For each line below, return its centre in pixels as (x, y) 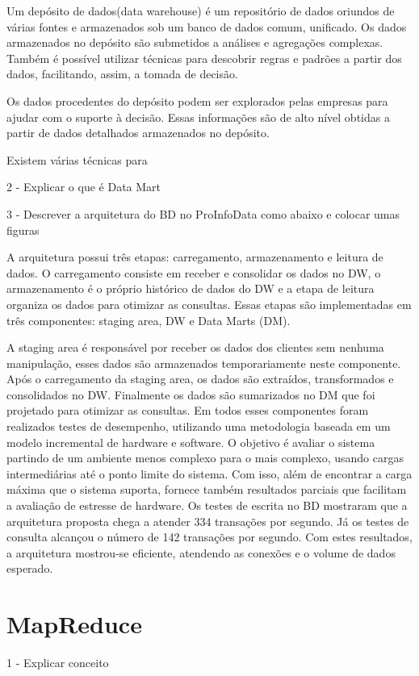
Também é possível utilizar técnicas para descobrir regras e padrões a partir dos (204, 58)
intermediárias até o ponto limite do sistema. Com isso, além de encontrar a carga (209, 473)
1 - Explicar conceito (58, 663)
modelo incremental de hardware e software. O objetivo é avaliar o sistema (191, 442)
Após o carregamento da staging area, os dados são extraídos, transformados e (200, 379)
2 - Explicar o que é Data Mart (84, 187)
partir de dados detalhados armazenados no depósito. (138, 133)
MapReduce (74, 624)
